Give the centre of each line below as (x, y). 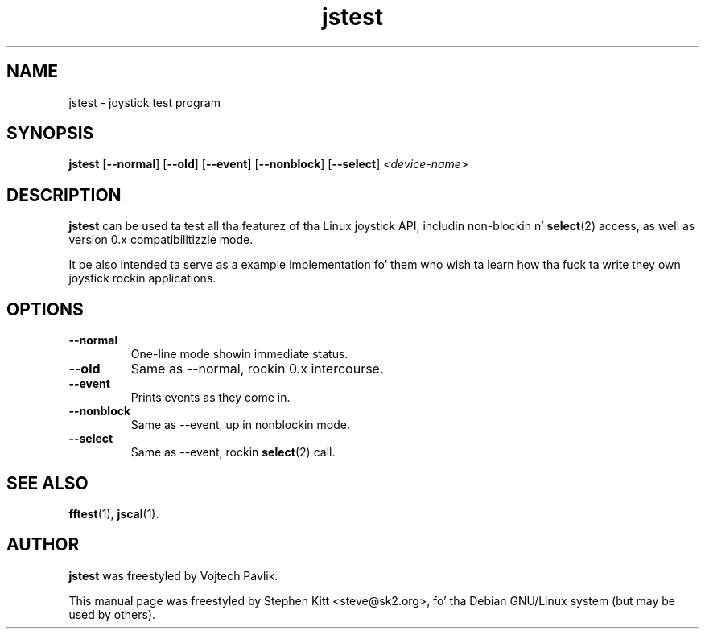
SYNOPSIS (50, 134)
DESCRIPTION (64, 195)
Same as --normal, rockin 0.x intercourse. (257, 369)
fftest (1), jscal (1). (114, 513)
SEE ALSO (47, 483)
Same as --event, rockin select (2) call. (233, 452)
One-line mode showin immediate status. (239, 354)
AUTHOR (43, 545)
